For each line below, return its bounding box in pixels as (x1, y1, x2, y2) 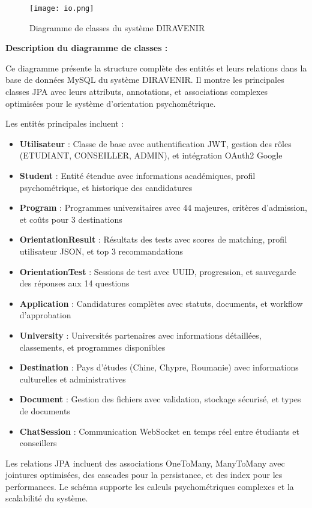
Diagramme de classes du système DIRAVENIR (29, 21, 205, 34)
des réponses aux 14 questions (19, 277, 130, 289)
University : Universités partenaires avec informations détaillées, (19, 328, 262, 341)
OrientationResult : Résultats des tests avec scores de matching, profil (19, 233, 287, 246)
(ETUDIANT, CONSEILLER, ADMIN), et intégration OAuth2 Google (19, 149, 283, 162)
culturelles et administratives (19, 372, 126, 385)
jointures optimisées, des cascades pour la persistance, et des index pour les (5, 468, 283, 481)
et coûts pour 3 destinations (19, 213, 122, 225)
